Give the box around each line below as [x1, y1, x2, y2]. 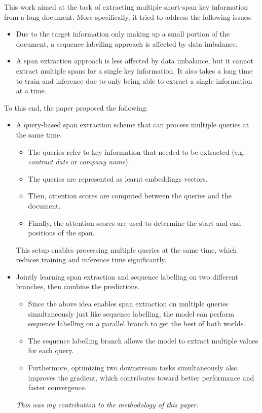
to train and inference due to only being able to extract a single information [16, 75, 252, 86]
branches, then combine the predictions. [16, 281, 140, 292]
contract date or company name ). [28, 156, 130, 167]
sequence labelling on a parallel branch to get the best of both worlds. [28, 318, 246, 329]
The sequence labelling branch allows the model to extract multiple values [28, 335, 258, 346]
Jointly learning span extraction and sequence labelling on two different [16, 271, 238, 282]
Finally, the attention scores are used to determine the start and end [28, 217, 241, 228]
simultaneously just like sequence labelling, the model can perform [28, 308, 234, 319]
